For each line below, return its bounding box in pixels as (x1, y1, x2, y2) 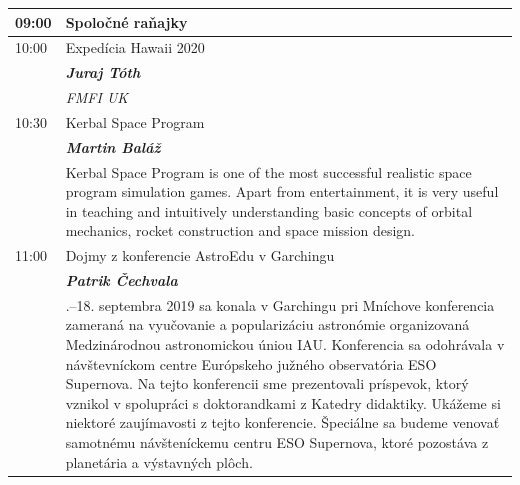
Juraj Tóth (65, 62, 141, 83)
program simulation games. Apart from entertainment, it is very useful (65, 181, 499, 202)
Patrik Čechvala (65, 270, 178, 291)
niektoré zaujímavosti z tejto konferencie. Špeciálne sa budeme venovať (65, 412, 500, 433)
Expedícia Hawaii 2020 (65, 37, 205, 58)
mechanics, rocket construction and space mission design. (65, 220, 416, 241)
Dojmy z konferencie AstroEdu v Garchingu (65, 245, 335, 266)
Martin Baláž (65, 136, 161, 157)
